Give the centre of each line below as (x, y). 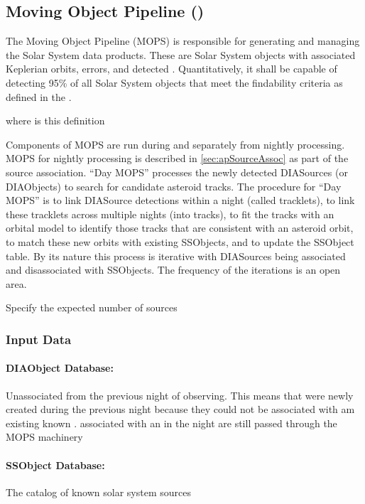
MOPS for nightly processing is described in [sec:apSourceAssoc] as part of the (177, 158)
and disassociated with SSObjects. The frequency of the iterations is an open (173, 270)
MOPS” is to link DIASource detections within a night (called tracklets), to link (180, 200)
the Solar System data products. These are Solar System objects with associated (181, 54)
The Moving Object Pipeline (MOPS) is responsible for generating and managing (183, 41)
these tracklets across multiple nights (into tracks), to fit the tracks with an (170, 214)
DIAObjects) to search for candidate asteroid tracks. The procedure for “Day (174, 186)
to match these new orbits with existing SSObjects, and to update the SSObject (180, 241)
